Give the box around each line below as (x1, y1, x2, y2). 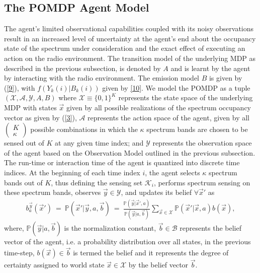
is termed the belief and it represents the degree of (73, 247, 229, 258)
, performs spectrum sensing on (153, 177, 250, 187)
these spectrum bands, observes (4, 187, 101, 197)
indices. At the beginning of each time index (4, 167, 140, 177)
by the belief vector (128, 259, 189, 270)
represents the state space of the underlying (118, 92, 253, 103)
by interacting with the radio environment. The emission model (4, 73, 199, 83)
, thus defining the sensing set (51, 177, 143, 187)
